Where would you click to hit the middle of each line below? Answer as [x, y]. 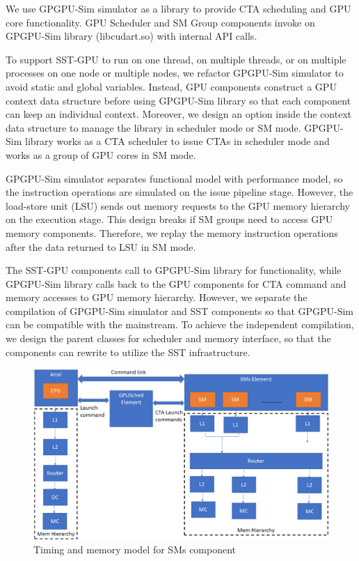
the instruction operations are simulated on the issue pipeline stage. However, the [179, 192]
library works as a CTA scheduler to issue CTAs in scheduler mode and [177, 141]
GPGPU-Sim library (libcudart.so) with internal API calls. [131, 36]
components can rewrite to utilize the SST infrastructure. [128, 352]
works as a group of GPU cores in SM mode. [101, 154]
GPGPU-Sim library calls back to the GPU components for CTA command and [176, 283]
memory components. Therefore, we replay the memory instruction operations [172, 232]
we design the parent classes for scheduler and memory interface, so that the [168, 338]
